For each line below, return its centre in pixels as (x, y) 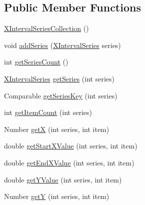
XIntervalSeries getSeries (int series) (59, 78)
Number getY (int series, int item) (57, 196)
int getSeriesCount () (36, 62)
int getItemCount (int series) (48, 112)
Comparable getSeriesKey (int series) (61, 95)
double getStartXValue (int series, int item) (71, 146)
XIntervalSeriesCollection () (46, 28)
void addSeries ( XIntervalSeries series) (62, 45)
